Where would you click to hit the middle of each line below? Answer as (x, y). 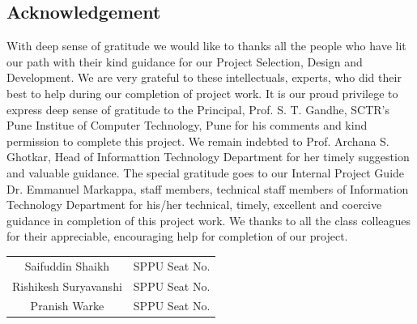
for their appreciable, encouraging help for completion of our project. (177, 236)
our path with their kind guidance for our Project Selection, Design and (185, 61)
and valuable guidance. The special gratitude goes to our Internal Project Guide (206, 172)
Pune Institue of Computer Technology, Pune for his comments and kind (187, 125)
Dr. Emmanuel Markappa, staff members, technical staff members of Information (208, 188)
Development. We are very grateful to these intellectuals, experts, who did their (204, 77)
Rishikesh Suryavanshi (67, 286)
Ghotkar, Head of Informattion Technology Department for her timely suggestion (208, 157)
